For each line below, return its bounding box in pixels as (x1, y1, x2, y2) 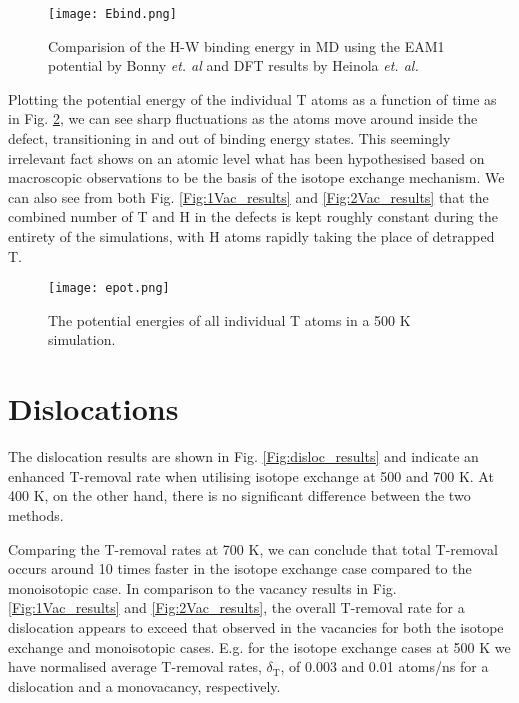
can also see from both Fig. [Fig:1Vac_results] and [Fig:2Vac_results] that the (8, 186, 489, 207)
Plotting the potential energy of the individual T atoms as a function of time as (8, 88, 497, 109)
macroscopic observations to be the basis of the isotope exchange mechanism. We (8, 167, 505, 188)
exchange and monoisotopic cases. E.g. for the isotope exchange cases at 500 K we (8, 636, 511, 657)
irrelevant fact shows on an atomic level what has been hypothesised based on (8, 147, 485, 168)
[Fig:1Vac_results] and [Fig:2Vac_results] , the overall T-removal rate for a (8, 597, 465, 618)
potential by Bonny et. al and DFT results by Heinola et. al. (48, 55, 419, 76)
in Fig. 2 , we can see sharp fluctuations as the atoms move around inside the (8, 108, 478, 129)
